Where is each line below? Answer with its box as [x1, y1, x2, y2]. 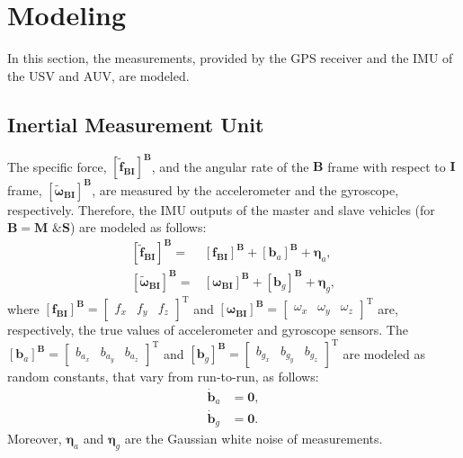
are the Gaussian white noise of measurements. [124, 429, 383, 448]
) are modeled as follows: [69, 218, 207, 237]
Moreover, [7, 429, 62, 448]
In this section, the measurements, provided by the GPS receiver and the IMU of [7, 49, 453, 67]
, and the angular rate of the [151, 157, 309, 175]
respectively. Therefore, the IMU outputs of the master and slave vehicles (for [7, 200, 435, 219]
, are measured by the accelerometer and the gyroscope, [92, 180, 399, 199]
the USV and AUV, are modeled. [7, 66, 190, 85]
